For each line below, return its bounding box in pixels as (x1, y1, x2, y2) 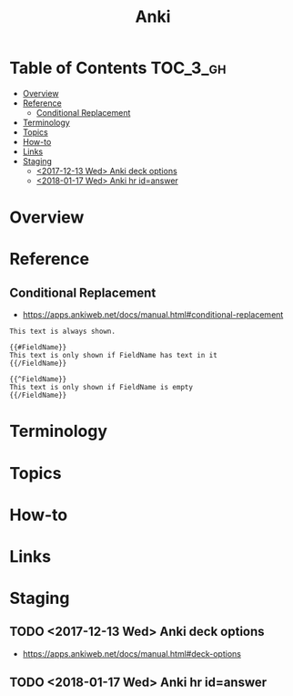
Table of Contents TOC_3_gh (9, 57, 227, 78)
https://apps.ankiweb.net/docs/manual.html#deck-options (22, 648, 241, 659)
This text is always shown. (9, 327, 116, 337)
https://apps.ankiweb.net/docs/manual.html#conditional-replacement (22, 309, 284, 320)
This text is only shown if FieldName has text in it (9, 351, 218, 360)
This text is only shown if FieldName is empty (9, 383, 194, 392)
